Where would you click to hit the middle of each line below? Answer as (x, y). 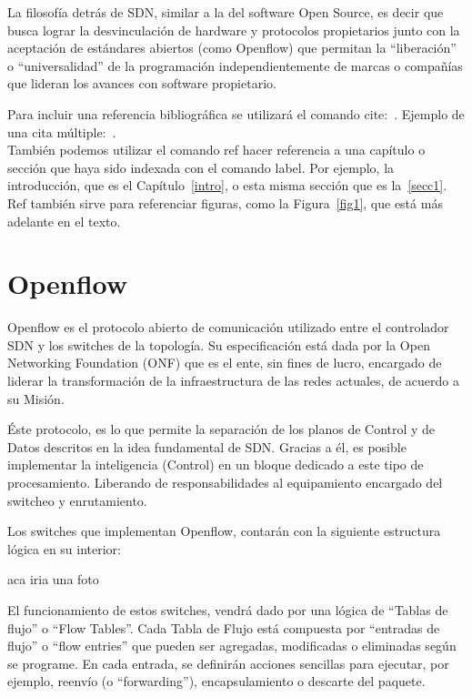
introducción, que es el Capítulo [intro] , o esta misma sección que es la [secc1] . (227, 185)
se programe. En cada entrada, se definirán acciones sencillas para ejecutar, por (228, 663)
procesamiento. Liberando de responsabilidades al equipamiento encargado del (225, 482)
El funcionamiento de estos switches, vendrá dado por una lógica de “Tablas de (228, 609)
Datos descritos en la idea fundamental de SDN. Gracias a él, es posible (207, 446)
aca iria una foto (53, 579)
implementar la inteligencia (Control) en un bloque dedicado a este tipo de (216, 465)
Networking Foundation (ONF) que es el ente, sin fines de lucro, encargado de (225, 363)
